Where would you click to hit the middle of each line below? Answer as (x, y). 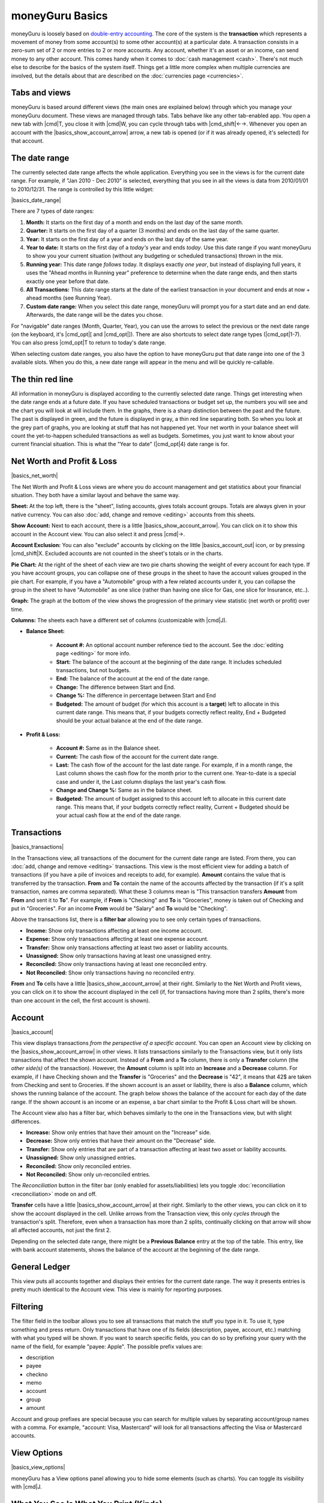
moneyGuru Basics (59, 16)
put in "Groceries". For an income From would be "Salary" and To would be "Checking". (119, 908)
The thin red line (42, 379)
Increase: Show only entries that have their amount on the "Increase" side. (118, 1133)
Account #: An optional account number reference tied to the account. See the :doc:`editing (170, 645)
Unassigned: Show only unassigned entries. (81, 1158)
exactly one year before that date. (68, 281)
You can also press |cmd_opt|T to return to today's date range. (88, 343)
